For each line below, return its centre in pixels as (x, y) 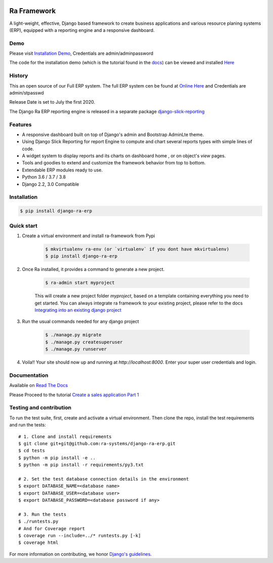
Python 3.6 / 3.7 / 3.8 (44, 177)
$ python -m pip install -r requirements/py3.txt (81, 465)
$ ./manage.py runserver (76, 349)
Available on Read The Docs (39, 385)
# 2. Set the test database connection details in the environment (104, 479)
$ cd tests (32, 451)
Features (20, 124)
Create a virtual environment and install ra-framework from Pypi (88, 236)
